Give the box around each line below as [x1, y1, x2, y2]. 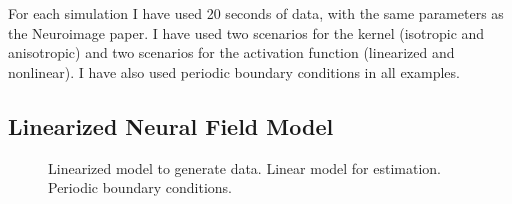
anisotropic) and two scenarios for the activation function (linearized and [8, 42, 455, 63]
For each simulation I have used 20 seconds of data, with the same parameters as [8, 3, 504, 23]
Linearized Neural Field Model [8, 110, 334, 141]
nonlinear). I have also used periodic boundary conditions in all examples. [8, 61, 460, 82]
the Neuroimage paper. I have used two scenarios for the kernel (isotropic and [8, 22, 485, 43]
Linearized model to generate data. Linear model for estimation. [48, 157, 442, 178]
